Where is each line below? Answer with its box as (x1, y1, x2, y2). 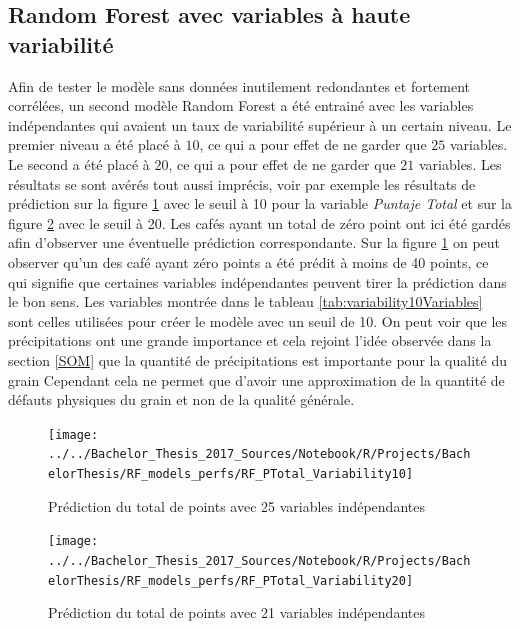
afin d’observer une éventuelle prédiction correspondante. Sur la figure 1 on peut (8, 232, 501, 253)
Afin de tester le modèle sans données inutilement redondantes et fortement (8, 75, 471, 96)
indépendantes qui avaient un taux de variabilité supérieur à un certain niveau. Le (8, 114, 512, 135)
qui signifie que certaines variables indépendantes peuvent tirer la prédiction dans (8, 271, 507, 292)
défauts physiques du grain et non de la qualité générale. (8, 389, 355, 410)
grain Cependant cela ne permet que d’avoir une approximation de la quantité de (8, 369, 505, 390)
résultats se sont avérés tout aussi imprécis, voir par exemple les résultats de (8, 173, 476, 194)
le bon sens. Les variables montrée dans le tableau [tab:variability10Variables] (8, 291, 483, 312)
